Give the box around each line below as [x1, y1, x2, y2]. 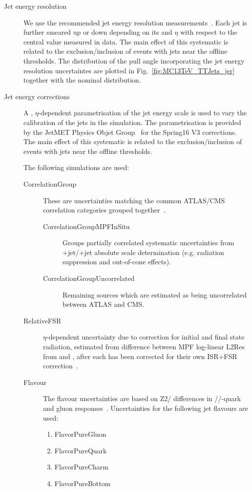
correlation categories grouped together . [43, 205, 166, 215]
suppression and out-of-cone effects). [63, 256, 171, 267]
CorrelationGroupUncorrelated [43, 273, 135, 283]
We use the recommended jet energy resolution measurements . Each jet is [23, 17, 247, 27]
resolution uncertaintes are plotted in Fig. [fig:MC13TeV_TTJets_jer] [23, 65, 235, 75]
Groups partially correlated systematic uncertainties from [63, 237, 234, 248]
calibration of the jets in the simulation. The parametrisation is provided [23, 117, 241, 127]
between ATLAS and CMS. [63, 299, 145, 309]
